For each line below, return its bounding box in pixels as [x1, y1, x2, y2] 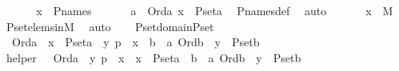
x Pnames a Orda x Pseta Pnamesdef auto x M [36, 2, 393, 18]
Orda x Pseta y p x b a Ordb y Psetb [11, 34, 260, 50]
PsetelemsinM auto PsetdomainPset [6, 18, 214, 34]
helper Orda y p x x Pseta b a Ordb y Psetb [6, 49, 301, 65]
